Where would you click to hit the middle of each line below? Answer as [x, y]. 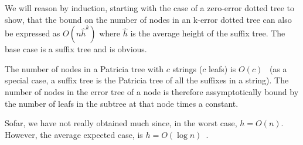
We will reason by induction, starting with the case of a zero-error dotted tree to [149, 8]
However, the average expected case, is [74, 134]
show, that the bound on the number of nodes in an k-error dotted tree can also [148, 19]
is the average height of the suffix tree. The [208, 33]
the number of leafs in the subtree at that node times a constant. [122, 103]
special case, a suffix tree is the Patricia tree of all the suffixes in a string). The [147, 80]
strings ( [188, 68]
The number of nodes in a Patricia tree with [84, 68]
